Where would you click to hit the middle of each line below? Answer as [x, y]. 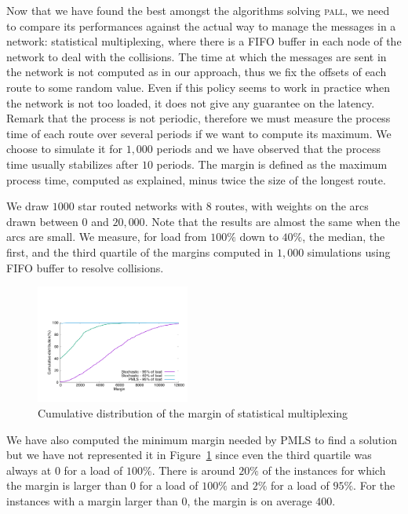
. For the [374, 485]
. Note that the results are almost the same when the [272, 221]
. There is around [193, 470]
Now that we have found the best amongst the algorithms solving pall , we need [198, 10]
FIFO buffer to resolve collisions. [85, 267]
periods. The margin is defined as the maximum [272, 164]
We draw [28, 206]
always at [29, 470]
